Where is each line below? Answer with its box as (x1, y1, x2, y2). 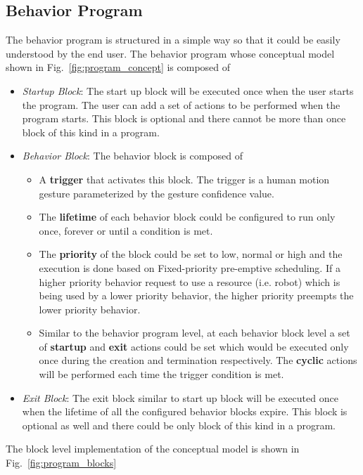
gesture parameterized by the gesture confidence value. (39, 186, 274, 200)
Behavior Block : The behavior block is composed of (22, 148, 243, 163)
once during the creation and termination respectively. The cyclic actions (39, 353, 357, 367)
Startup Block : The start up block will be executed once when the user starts (22, 83, 354, 98)
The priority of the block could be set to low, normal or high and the (39, 247, 343, 261)
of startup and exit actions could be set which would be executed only (39, 339, 349, 353)
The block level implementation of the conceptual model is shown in (6, 441, 300, 456)
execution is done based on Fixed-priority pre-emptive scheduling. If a (39, 260, 340, 275)
